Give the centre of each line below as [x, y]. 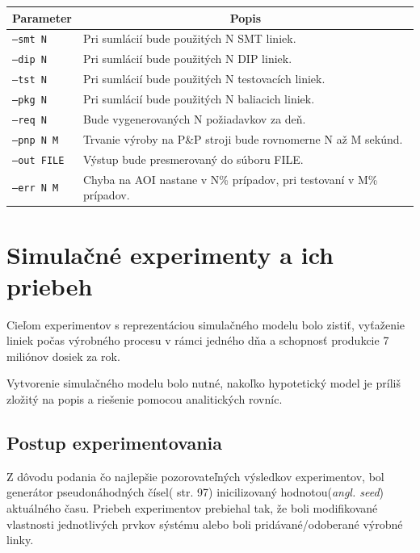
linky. [20, 540]
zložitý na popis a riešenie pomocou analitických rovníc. [145, 399]
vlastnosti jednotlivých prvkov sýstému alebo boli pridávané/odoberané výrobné [205, 524]
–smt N [29, 40]
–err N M [36, 189]
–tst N [29, 80]
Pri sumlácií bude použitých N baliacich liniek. [199, 99]
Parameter [42, 17]
